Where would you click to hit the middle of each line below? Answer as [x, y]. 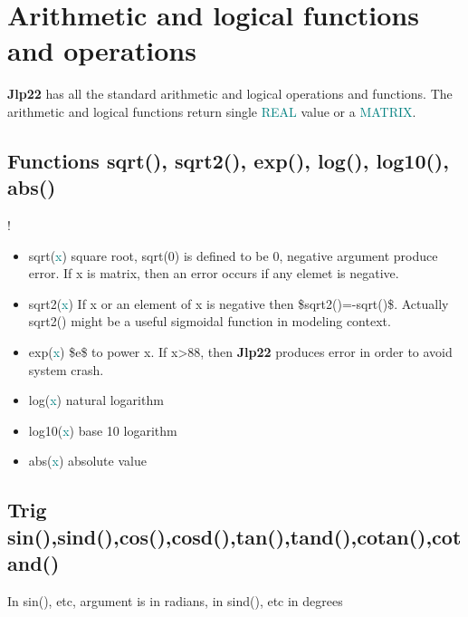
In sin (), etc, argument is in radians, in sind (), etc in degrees [175, 601]
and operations [102, 50]
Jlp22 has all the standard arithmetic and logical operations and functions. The [230, 94]
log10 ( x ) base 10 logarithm [103, 430]
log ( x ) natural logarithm [96, 400]
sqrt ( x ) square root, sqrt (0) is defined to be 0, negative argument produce [233, 255]
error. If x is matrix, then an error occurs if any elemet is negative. [214, 273]
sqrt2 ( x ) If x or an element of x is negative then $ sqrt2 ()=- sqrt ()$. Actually [239, 303]
